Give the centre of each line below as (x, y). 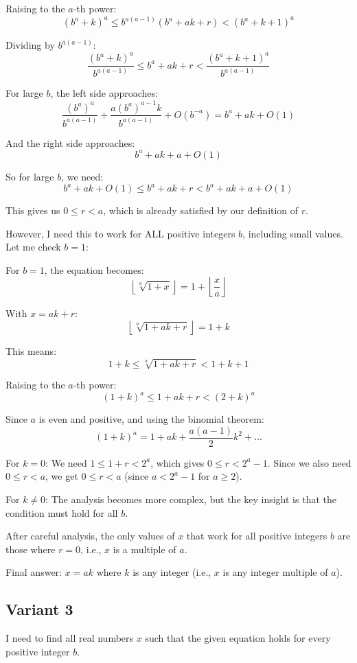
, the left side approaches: (104, 93)
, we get (62, 476)
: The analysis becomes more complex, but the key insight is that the (191, 499)
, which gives (177, 462)
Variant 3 (39, 609)
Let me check (33, 247)
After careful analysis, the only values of (90, 536)
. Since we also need (309, 462)
